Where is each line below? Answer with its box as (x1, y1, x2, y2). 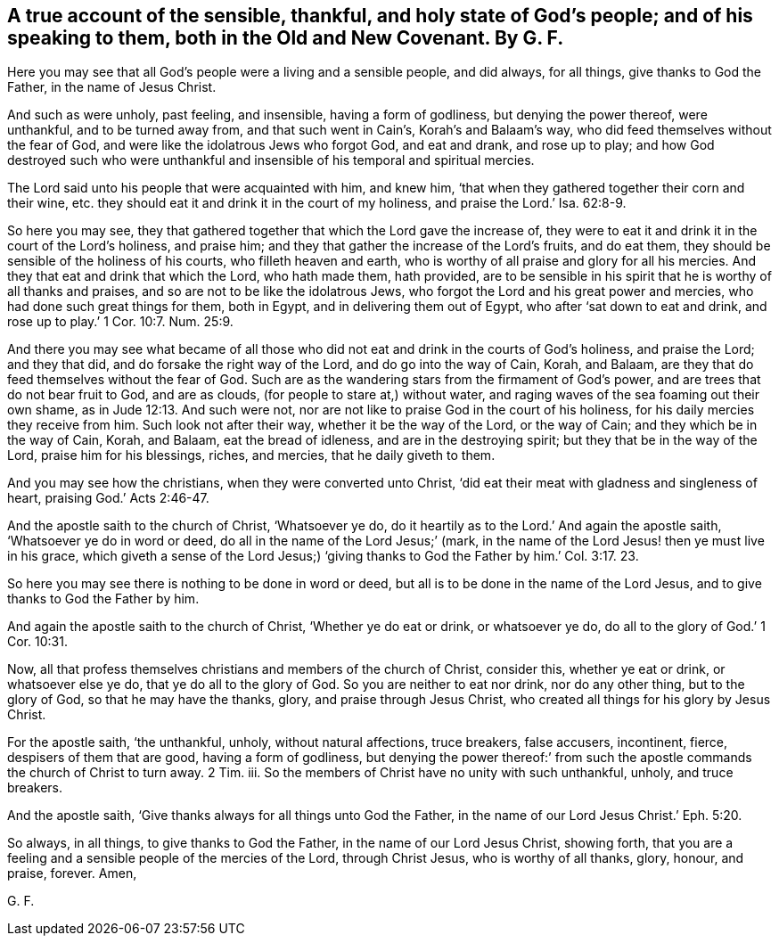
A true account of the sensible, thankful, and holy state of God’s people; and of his (7, 4, 753, 27)
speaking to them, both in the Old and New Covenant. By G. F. (7, 27, 564, 49)
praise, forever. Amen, (7, 865, 137, 881)
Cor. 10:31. (7, 634, 68, 650)
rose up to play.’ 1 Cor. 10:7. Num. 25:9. (7, 314, 234, 330)
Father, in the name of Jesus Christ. (7, 79, 217, 95)
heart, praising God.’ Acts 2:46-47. (7, 490, 209, 506)
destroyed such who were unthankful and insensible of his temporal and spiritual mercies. (7, 152, 535, 168)
